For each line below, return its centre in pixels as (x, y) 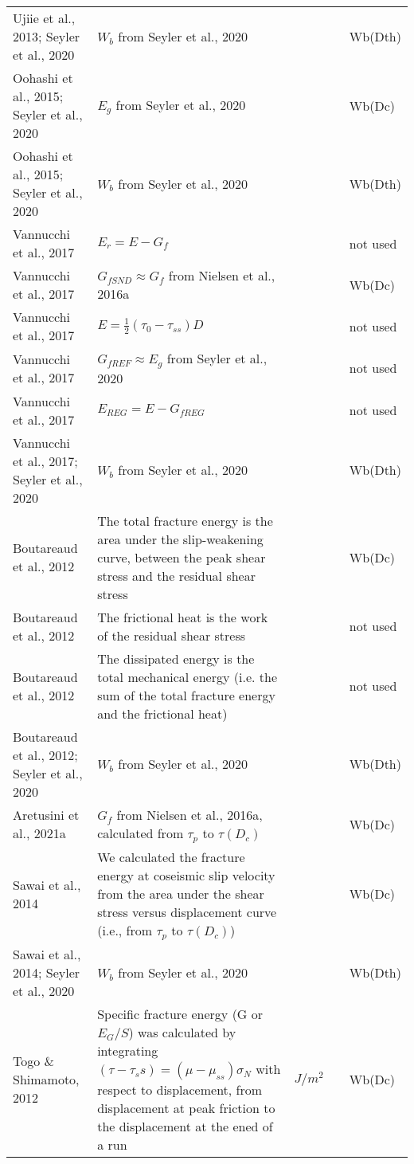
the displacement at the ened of (185, 1126)
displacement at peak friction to (186, 1107)
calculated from (141, 833)
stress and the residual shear (176, 575)
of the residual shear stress (172, 635)
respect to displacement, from (180, 1089)
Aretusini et (46, 815)
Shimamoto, (46, 1079)
